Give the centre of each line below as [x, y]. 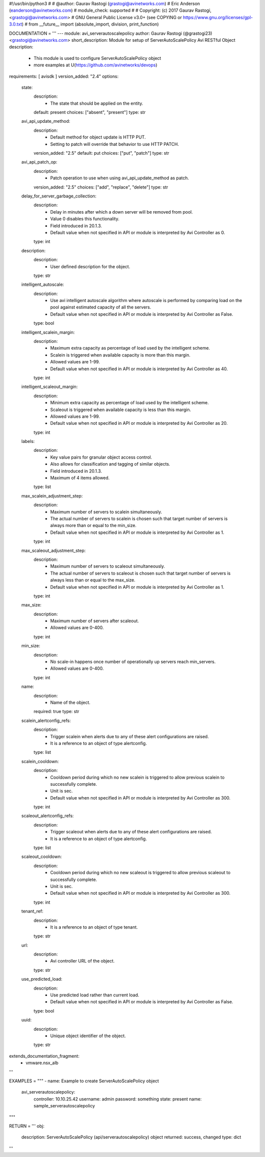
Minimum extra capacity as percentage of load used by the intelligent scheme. [130, 403]
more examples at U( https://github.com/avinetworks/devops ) [95, 65]
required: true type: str [56, 712]
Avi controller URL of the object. [82, 961]
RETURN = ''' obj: [27, 1126]
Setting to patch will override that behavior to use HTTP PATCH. [115, 144]
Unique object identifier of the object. [88, 1036]
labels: [28, 441]
